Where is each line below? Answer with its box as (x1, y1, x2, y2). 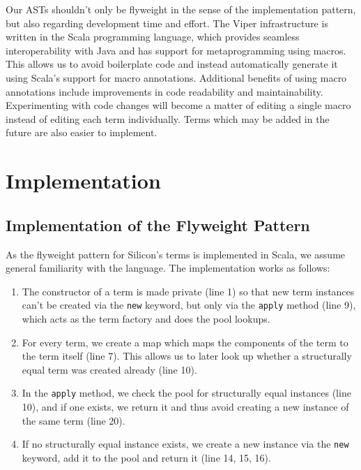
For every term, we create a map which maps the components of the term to (22, 335, 348, 349)
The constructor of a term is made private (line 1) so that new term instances (22, 284, 355, 298)
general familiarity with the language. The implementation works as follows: (6, 260, 330, 275)
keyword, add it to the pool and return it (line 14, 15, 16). (22, 450, 271, 464)
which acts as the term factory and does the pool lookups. (22, 311, 270, 325)
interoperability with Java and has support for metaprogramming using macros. (6, 43, 346, 57)
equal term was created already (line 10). (22, 362, 197, 376)
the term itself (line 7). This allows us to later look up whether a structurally (22, 348, 352, 363)
